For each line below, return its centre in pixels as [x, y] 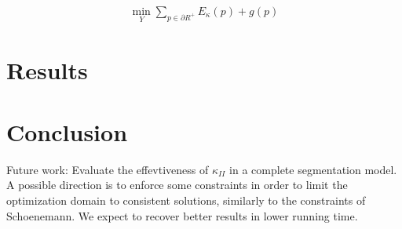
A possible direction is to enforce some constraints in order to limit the [177, 185]
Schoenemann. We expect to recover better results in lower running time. [182, 215]
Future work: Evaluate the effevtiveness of [108, 169]
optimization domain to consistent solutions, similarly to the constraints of [186, 200]
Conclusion [67, 131]
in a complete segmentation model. [313, 169]
